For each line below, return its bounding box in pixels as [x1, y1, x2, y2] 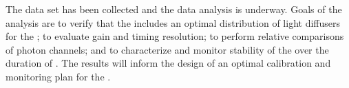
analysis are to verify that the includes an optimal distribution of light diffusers [6, 15, 340, 30]
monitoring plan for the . [6, 69, 111, 83]
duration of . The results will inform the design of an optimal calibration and [6, 56, 331, 70]
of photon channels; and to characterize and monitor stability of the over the [6, 42, 329, 56]
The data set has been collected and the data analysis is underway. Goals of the [6, 2, 342, 16]
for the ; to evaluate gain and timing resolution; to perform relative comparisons [6, 29, 344, 43]
